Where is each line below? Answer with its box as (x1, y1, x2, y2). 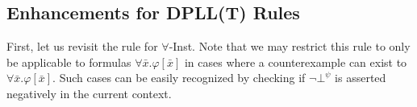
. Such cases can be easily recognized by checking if (52, 69, 306, 86)
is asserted (335, 69, 386, 86)
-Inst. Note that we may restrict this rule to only (169, 38, 411, 55)
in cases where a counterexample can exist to (184, 53, 407, 70)
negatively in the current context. (6, 84, 172, 101)
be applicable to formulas (6, 53, 131, 70)
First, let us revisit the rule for (6, 38, 158, 55)
